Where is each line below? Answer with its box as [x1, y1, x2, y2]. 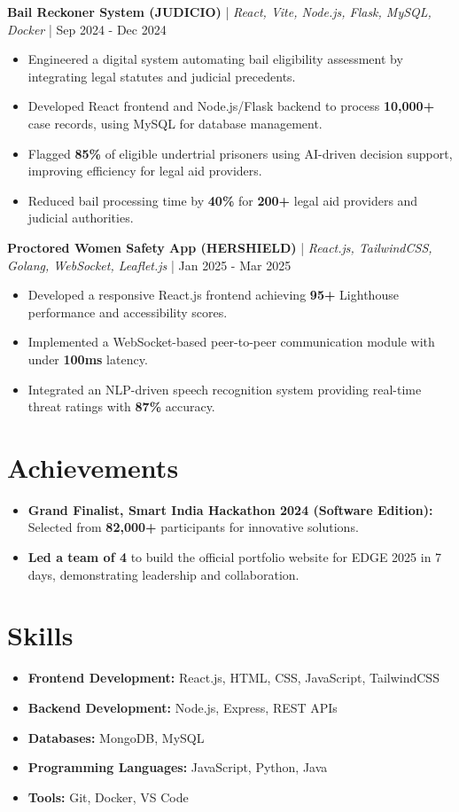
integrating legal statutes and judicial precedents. [27, 66, 296, 85]
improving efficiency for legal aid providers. [27, 161, 262, 180]
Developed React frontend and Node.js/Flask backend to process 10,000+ [27, 97, 435, 115]
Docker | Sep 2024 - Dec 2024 [7, 20, 167, 38]
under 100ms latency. [27, 349, 148, 368]
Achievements [7, 449, 179, 485]
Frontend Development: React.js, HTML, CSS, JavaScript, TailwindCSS [27, 668, 440, 687]
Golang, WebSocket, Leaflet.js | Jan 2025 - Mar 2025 [7, 255, 292, 274]
